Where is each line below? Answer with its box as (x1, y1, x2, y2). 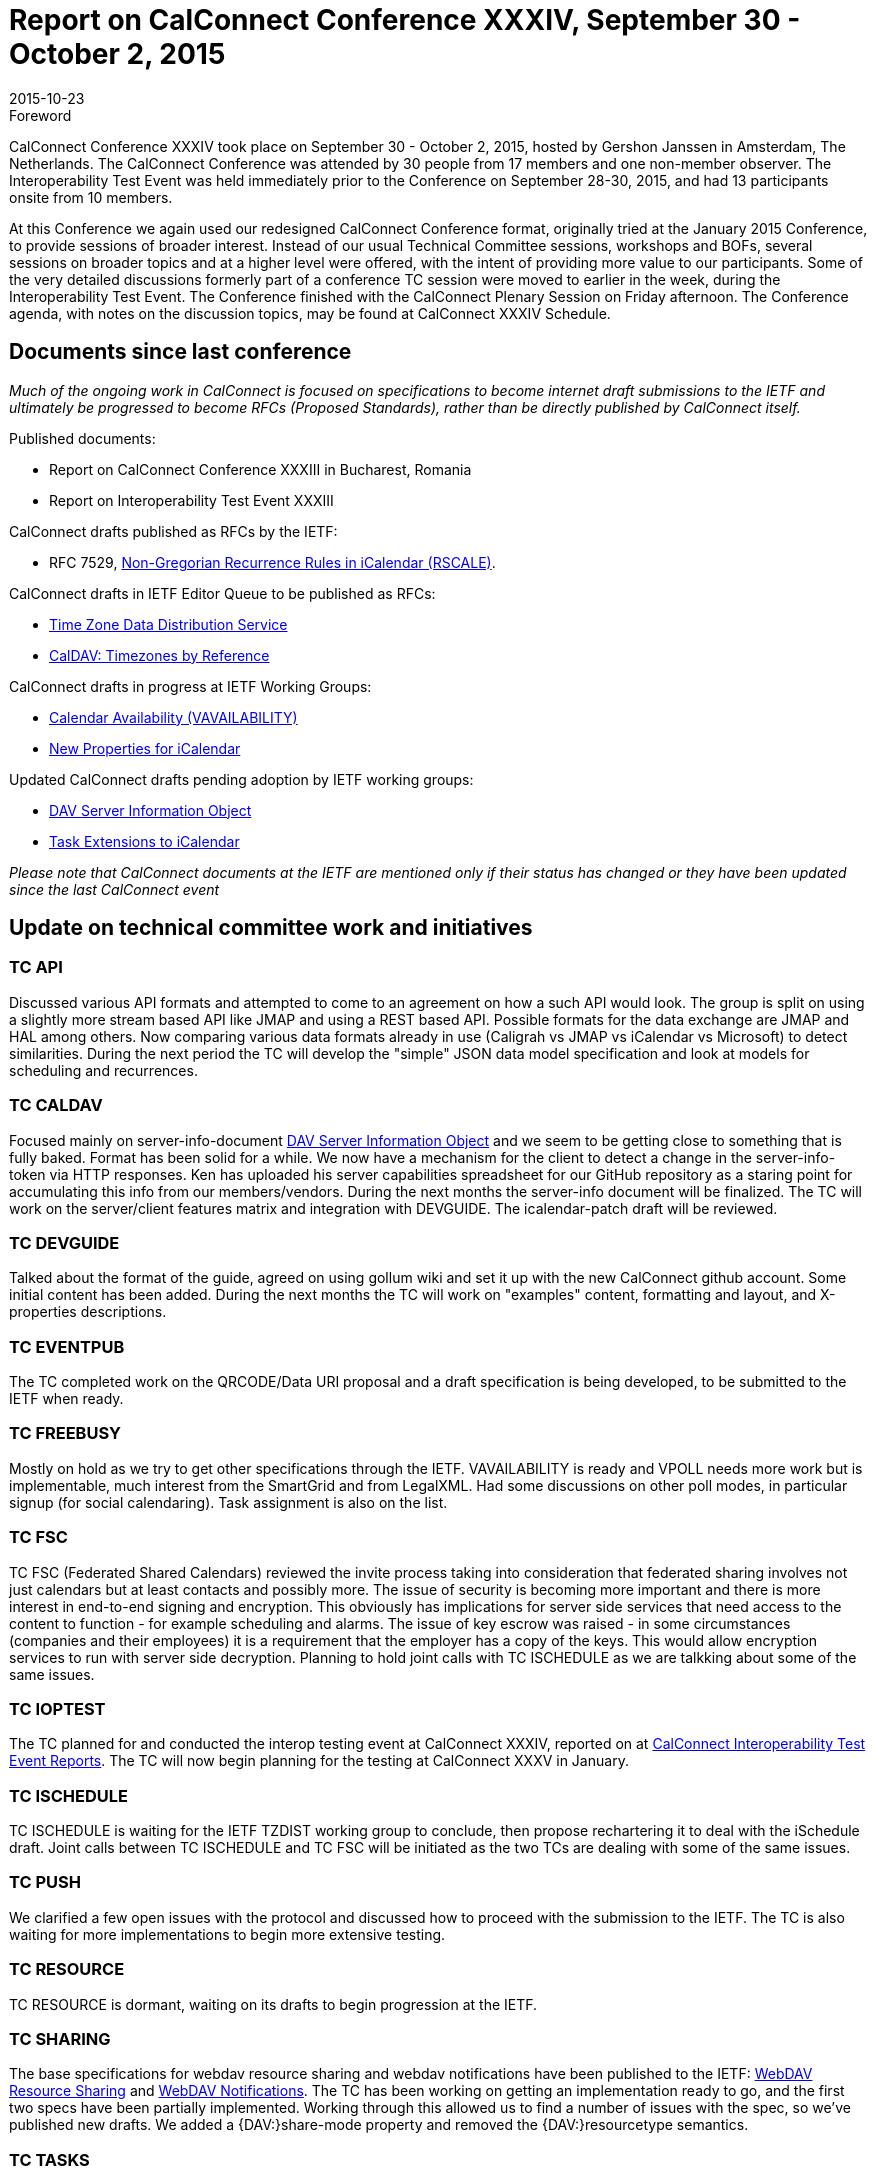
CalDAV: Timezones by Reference (49, 646, 270, 664)
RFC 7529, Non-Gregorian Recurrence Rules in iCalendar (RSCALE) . (49, 553, 496, 571)
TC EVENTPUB (9, 1336, 125, 1357)
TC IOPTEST (9, 1698, 106, 1719)
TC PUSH (9, 1872, 81, 1893)
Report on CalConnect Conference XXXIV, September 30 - (9, 3, 801, 37)
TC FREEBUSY (9, 1423, 122, 1444)
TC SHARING (9, 2028, 111, 2049)
